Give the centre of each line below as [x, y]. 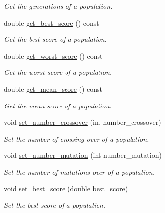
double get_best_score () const [51, 22]
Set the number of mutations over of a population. [79, 171]
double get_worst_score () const [53, 55]
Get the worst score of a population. [58, 72]
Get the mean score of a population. [58, 105]
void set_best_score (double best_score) [66, 188]
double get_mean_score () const [53, 89]
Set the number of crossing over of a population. [77, 138]
